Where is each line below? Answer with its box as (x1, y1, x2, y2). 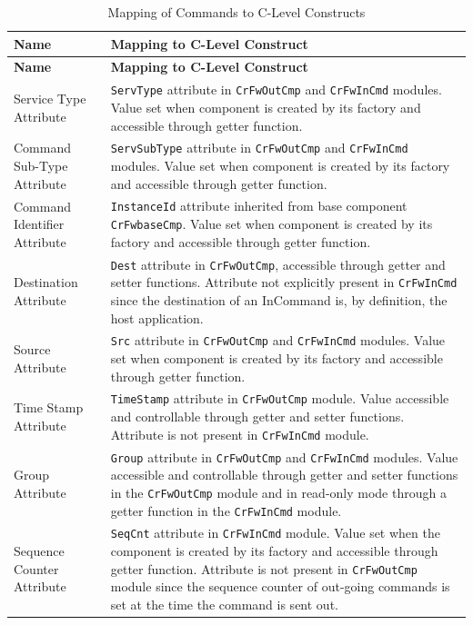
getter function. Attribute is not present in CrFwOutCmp (110, 559, 418, 578)
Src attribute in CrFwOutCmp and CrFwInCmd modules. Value (110, 331, 446, 350)
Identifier (14, 214, 65, 233)
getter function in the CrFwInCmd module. (110, 501, 342, 520)
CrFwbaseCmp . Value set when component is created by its (110, 214, 433, 233)
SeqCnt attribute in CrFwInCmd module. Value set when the (110, 523, 440, 542)
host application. (110, 308, 204, 327)
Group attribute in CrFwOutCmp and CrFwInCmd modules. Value (110, 447, 458, 466)
